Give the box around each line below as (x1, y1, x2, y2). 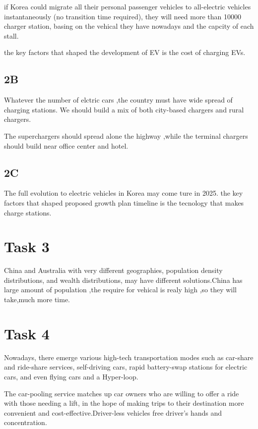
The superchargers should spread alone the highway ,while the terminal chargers (4, 130, 248, 141)
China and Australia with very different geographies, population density (4, 265, 223, 275)
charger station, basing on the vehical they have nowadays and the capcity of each (4, 21, 254, 31)
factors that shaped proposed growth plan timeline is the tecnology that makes (4, 197, 244, 208)
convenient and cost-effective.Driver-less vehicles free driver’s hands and (4, 407, 222, 418)
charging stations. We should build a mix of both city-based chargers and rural (4, 104, 244, 114)
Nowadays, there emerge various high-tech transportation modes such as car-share (4, 352, 254, 362)
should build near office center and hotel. (4, 140, 129, 151)
